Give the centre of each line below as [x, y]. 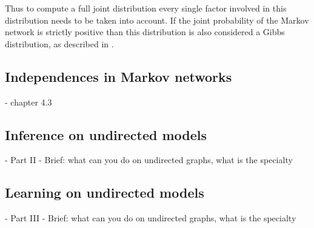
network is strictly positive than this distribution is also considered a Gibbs [145, 32]
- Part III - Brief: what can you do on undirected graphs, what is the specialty [151, 218]
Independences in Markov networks [119, 76]
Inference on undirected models [106, 134]
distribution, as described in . [59, 43]
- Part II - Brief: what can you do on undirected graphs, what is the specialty [149, 160]
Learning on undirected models [105, 193]
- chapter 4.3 [28, 102]
